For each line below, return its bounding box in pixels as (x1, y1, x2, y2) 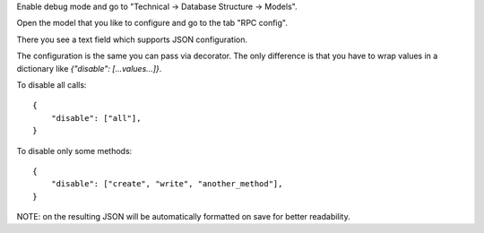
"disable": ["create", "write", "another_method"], (50, 179, 283, 189)
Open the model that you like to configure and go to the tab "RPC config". (16, 18, 289, 29)
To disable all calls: (16, 79, 87, 90)
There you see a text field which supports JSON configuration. (16, 34, 248, 45)
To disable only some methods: (16, 145, 133, 156)
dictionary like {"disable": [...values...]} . (16, 63, 162, 73)
